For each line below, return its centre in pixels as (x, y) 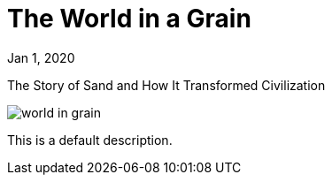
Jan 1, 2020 (41, 57)
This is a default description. (90, 140)
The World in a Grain (129, 19)
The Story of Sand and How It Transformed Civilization (166, 85)
